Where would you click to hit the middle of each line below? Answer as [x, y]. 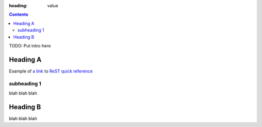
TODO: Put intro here [30, 45]
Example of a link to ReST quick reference [51, 71]
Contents [19, 14]
